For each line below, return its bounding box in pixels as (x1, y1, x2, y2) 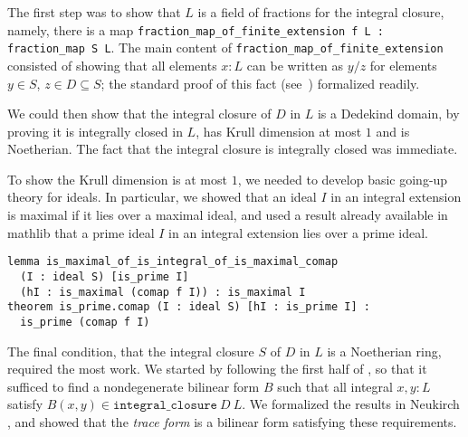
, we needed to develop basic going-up (237, 169, 448, 188)
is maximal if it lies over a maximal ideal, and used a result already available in (7, 205, 448, 224)
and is (376, 121, 410, 140)
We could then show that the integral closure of (7, 104, 272, 123)
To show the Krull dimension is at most (7, 169, 227, 188)
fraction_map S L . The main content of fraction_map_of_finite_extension (7, 38, 444, 57)
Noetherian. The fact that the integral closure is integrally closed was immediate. (7, 139, 458, 158)
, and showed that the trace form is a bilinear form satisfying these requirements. (7, 412, 457, 431)
